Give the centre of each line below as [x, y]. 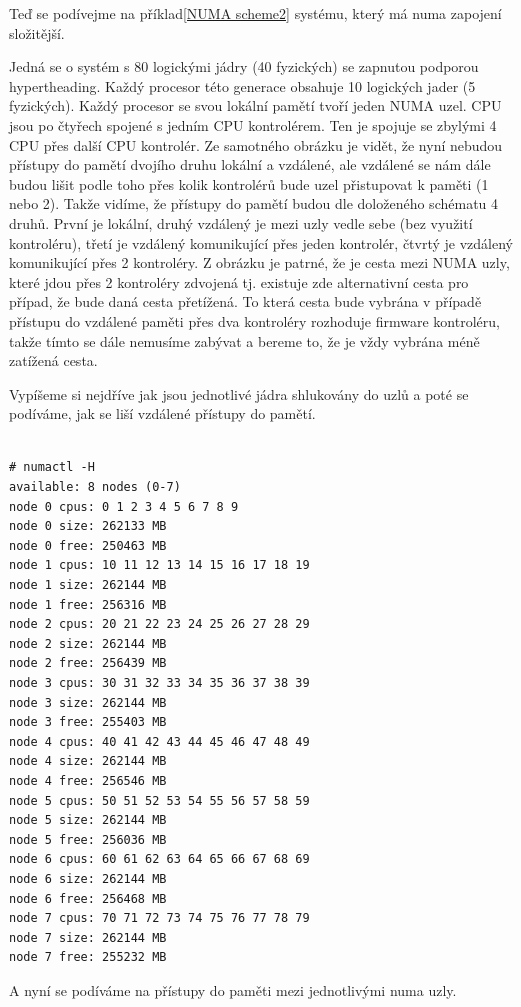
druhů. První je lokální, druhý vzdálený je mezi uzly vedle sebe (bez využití [241, 222]
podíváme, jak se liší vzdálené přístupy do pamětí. [162, 413]
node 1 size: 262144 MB [88, 585]
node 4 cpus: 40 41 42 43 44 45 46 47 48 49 [159, 741]
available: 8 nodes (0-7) [95, 487]
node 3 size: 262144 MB [88, 702]
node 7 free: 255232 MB [88, 957]
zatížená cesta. [53, 360]
